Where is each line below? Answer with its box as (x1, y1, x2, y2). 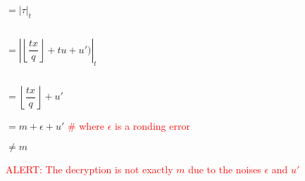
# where (67, 118, 105, 133)
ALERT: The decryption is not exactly (6, 162, 173, 177)
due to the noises (188, 162, 261, 177)
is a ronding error (115, 118, 190, 133)
